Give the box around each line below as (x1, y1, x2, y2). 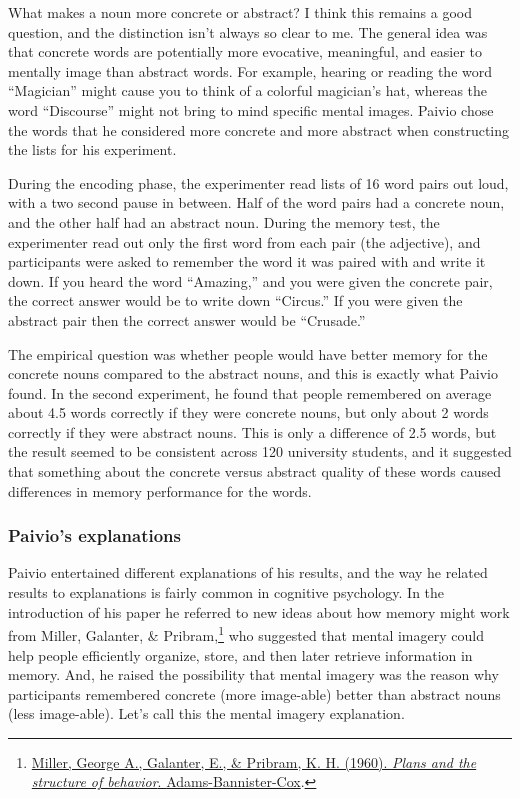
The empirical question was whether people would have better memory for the (8, 343, 488, 364)
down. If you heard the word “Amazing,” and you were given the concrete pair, (8, 270, 493, 291)
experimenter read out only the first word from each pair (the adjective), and (8, 231, 481, 252)
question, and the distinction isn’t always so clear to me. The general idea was (8, 21, 488, 42)
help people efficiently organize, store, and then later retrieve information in (8, 644, 473, 665)
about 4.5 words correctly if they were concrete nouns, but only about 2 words (8, 402, 489, 423)
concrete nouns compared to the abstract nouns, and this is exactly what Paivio (8, 363, 498, 384)
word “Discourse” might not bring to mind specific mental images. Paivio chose (8, 99, 494, 120)
